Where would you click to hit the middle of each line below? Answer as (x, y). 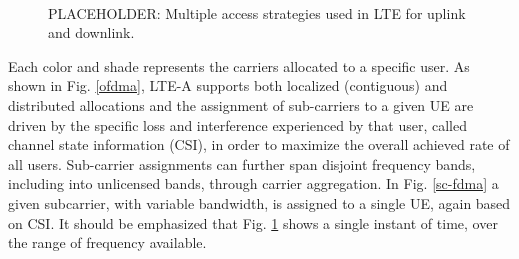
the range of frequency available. (107, 242)
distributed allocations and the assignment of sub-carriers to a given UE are (241, 104)
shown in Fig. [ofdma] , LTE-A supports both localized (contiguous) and (228, 85)
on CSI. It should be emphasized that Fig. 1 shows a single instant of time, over (253, 222)
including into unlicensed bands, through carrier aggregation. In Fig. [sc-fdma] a (253, 183)
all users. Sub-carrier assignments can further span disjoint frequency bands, (242, 163)
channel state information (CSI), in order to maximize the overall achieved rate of (259, 144)
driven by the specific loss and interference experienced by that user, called (237, 124)
